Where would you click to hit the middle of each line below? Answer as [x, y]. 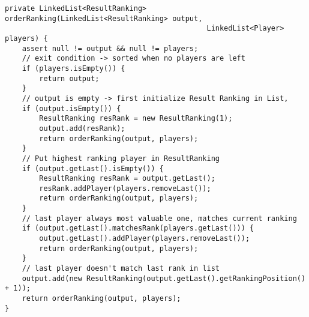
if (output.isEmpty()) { [71, 108]
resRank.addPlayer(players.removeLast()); [125, 188]
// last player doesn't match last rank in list [121, 269]
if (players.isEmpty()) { [73, 68]
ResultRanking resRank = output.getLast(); [127, 179]
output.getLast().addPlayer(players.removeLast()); [145, 239]
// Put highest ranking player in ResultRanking [121, 158]
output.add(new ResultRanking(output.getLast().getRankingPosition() [164, 278]
